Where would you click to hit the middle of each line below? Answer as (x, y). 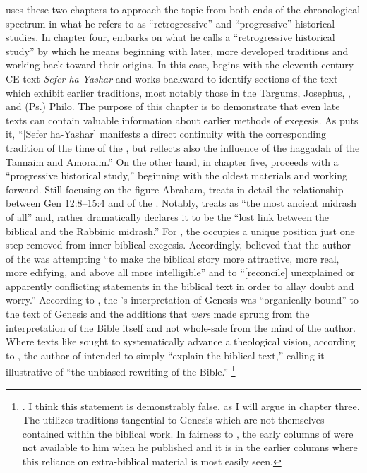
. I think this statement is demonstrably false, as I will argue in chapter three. (191, 406)
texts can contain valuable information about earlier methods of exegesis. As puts (182, 120)
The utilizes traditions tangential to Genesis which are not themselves (173, 420)
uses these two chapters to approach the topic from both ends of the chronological (183, 9)
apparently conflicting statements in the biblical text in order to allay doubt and (180, 286)
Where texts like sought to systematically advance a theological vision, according (181, 341)
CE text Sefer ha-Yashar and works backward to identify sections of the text (172, 78)
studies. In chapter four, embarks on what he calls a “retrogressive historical (170, 37)
